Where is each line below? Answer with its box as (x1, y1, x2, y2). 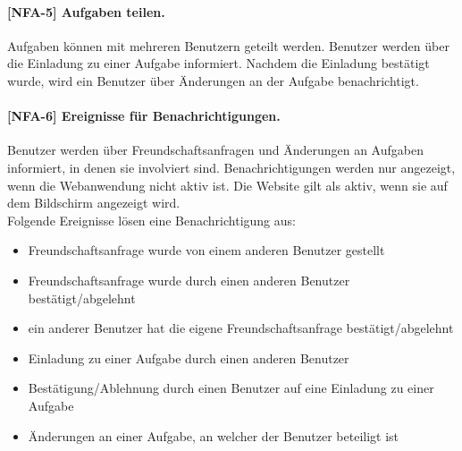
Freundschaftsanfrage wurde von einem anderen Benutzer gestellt (28, 241, 385, 260)
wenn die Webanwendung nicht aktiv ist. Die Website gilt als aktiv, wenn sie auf (7, 175, 448, 194)
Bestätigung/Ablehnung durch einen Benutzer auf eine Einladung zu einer (28, 379, 434, 397)
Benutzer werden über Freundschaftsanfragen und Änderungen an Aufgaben (7, 140, 424, 159)
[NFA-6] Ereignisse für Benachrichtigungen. (7, 106, 281, 125)
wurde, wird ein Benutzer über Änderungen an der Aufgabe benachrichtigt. (7, 71, 419, 89)
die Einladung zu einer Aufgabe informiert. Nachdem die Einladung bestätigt (7, 54, 430, 72)
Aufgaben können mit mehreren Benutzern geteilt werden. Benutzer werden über (7, 36, 449, 55)
